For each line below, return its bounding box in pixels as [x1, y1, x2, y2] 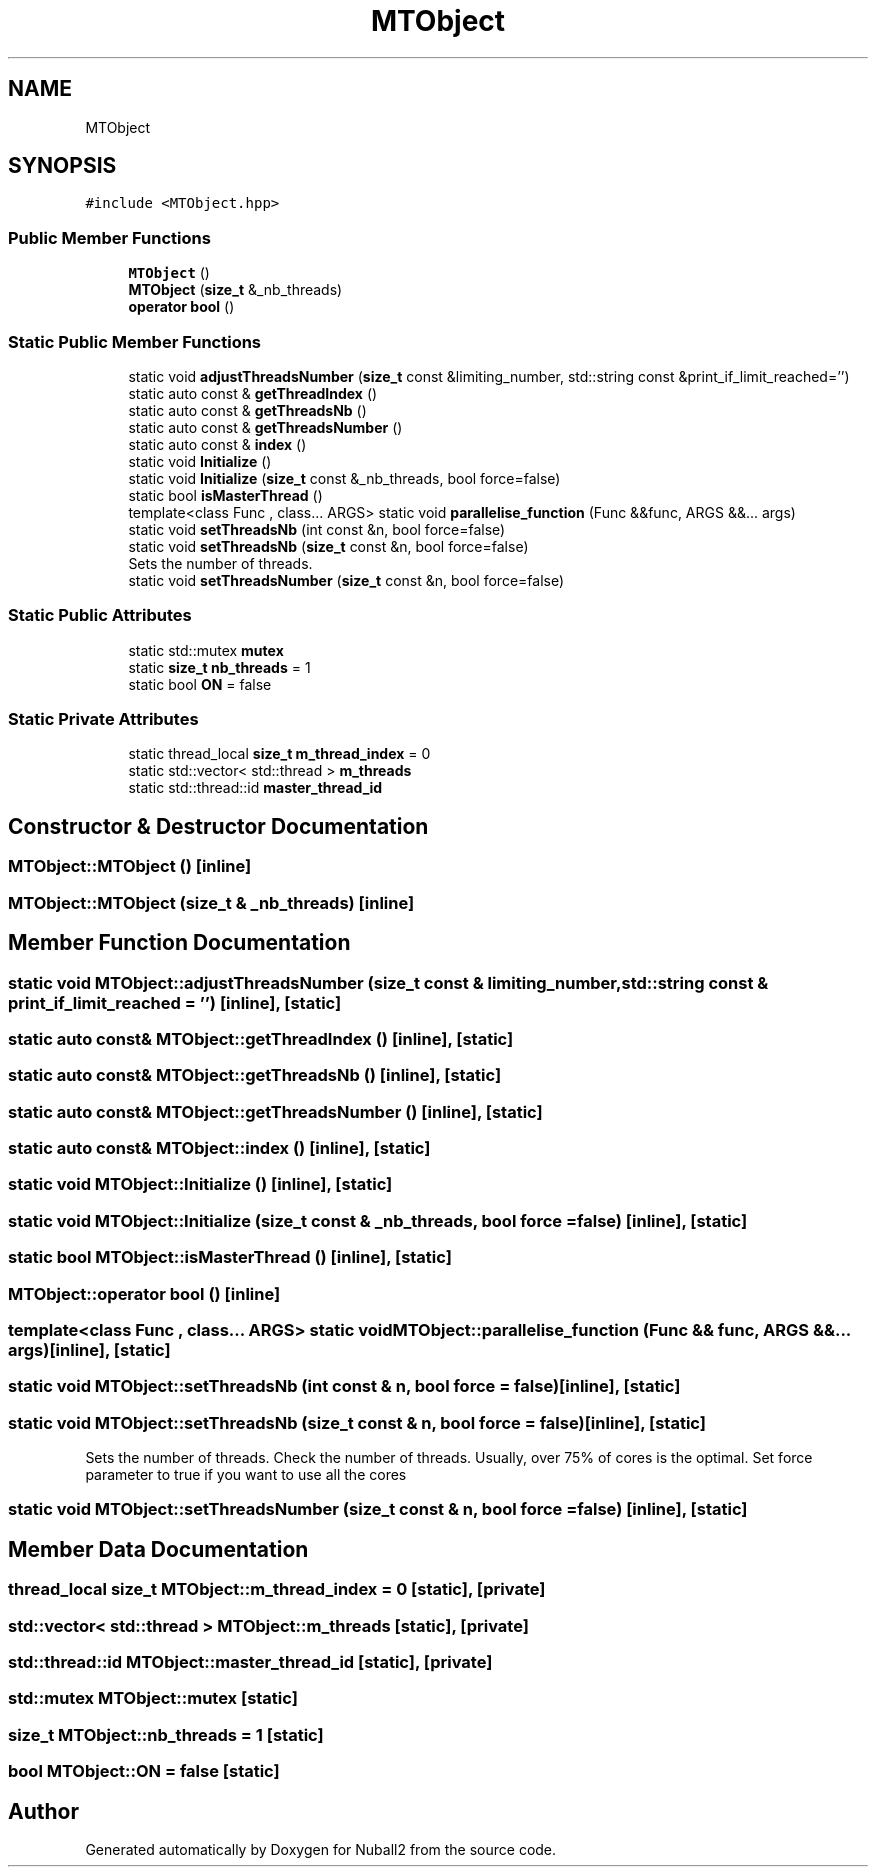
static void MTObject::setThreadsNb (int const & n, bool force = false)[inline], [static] [8, 1376, 681, 1397]
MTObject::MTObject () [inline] [8, 856, 252, 877]
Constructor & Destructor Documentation [8, 813, 429, 839]
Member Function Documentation [8, 930, 351, 956]
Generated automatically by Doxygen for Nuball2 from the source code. [85, 1840, 557, 1858]
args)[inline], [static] [8, 1339, 171, 1360]
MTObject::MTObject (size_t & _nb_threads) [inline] [8, 892, 415, 913]
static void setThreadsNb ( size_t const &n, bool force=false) [128, 537, 529, 555]
